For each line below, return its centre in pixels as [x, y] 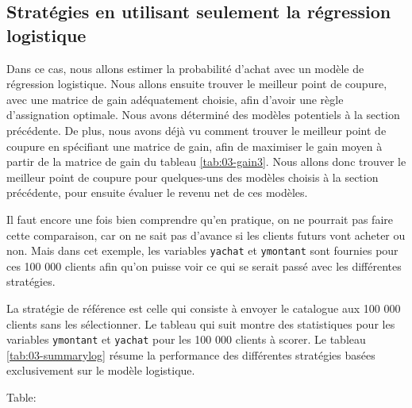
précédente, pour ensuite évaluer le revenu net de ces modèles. [157, 192]
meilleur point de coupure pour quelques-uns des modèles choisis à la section [193, 177]
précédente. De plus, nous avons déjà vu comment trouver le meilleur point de [196, 130]
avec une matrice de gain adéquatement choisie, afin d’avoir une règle [175, 99]
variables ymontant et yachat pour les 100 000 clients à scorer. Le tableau [186, 339]
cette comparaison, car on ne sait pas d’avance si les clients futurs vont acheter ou [206, 235]
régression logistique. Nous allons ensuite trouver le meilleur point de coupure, [197, 84]
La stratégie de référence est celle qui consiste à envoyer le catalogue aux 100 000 [204, 308]
